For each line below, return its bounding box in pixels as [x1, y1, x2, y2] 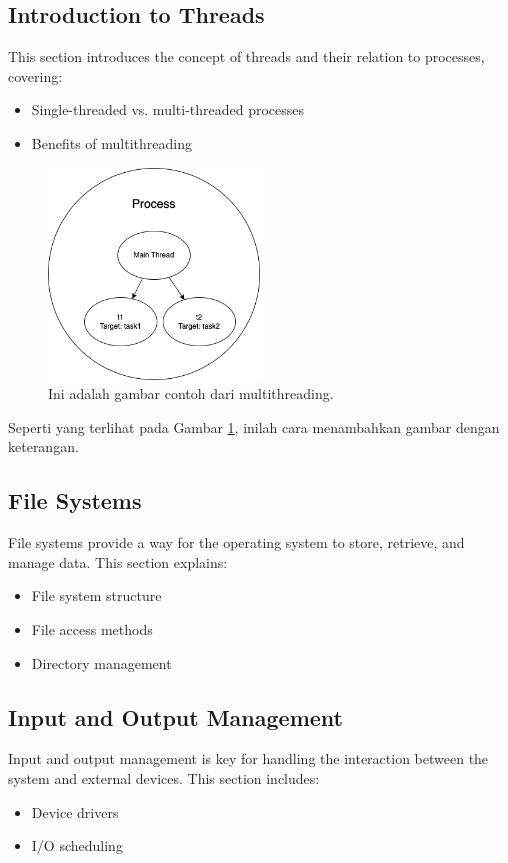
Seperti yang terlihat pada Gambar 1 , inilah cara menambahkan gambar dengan [8, 416, 500, 437]
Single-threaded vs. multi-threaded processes [31, 99, 305, 120]
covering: [8, 65, 63, 86]
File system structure [31, 585, 162, 606]
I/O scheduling [31, 835, 123, 856]
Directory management [31, 652, 172, 673]
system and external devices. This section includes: [8, 767, 320, 788]
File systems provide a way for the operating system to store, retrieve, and [8, 532, 465, 553]
